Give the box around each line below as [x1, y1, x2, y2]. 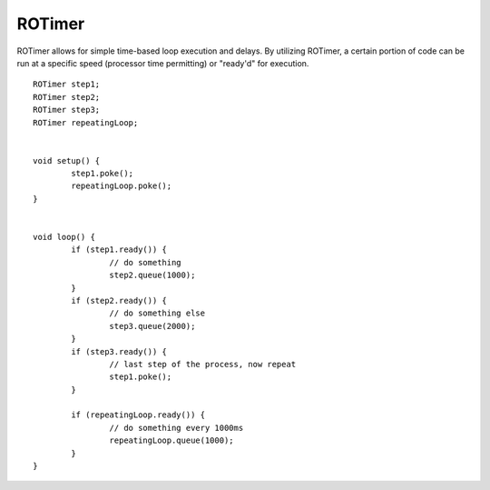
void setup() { [33, 155, 101, 165]
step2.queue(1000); [109, 270, 196, 281]
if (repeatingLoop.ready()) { [71, 410, 206, 420]
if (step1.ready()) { [71, 245, 168, 255]
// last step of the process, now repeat [109, 359, 297, 369]
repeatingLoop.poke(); [71, 181, 172, 191]
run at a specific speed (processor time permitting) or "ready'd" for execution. [16, 57, 309, 68]
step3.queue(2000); [109, 321, 196, 331]
